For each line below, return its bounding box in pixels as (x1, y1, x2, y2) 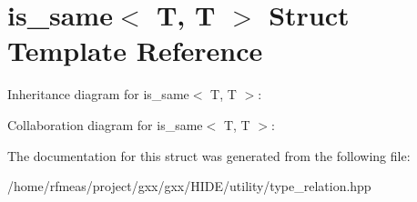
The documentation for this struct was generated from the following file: (7, 146, 411, 165)
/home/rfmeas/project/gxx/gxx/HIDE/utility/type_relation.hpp (7, 177, 371, 196)
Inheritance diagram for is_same (7, 85, 189, 104)
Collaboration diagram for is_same (7, 115, 203, 134)
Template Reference (7, 32, 263, 69)
